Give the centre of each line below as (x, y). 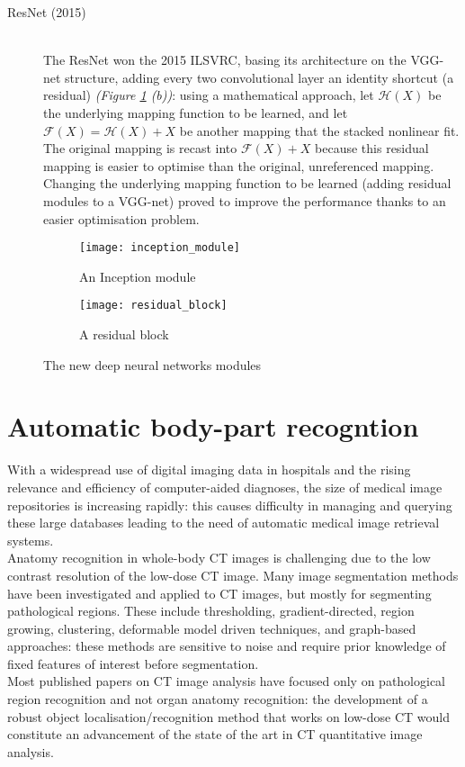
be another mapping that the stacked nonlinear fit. (319, 130)
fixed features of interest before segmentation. (133, 663)
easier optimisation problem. (121, 218)
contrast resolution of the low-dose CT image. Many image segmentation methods (233, 575)
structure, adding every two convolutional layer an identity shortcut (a (259, 77)
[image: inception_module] (160, 248)
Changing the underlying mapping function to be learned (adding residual (247, 183)
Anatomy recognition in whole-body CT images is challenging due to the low (219, 558)
